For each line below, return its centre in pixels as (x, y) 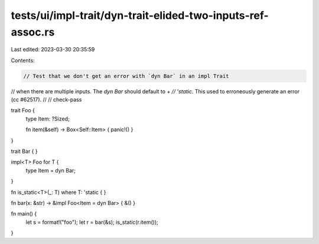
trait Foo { (23, 110)
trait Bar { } (24, 151)
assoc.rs (33, 32)
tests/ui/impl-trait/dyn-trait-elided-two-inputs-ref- (140, 15)
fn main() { (24, 214)
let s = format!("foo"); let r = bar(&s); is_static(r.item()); (92, 222)
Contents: (23, 60)
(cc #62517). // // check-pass (46, 100)
